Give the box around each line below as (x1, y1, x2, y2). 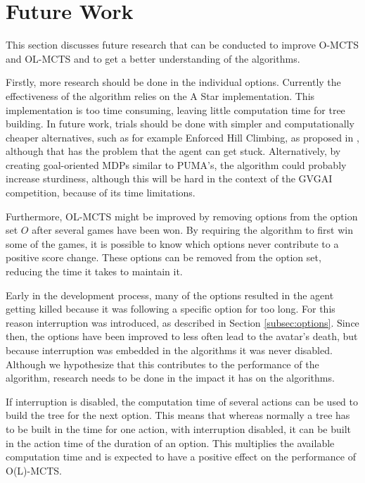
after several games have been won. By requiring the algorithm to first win (32, 222, 353, 237)
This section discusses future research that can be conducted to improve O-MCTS (6, 37, 359, 52)
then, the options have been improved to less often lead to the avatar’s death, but (6, 329, 358, 344)
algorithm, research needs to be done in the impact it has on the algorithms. (6, 370, 335, 385)
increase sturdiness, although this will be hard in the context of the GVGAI (6, 171, 333, 186)
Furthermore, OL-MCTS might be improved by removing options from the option (6, 208, 358, 223)
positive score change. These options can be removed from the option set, (6, 250, 321, 265)
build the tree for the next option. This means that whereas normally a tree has (6, 408, 350, 422)
